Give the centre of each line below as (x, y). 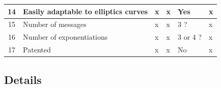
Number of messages (55, 24)
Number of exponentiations (65, 37)
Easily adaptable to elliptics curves (85, 11)
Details (23, 79)
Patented (37, 50)
